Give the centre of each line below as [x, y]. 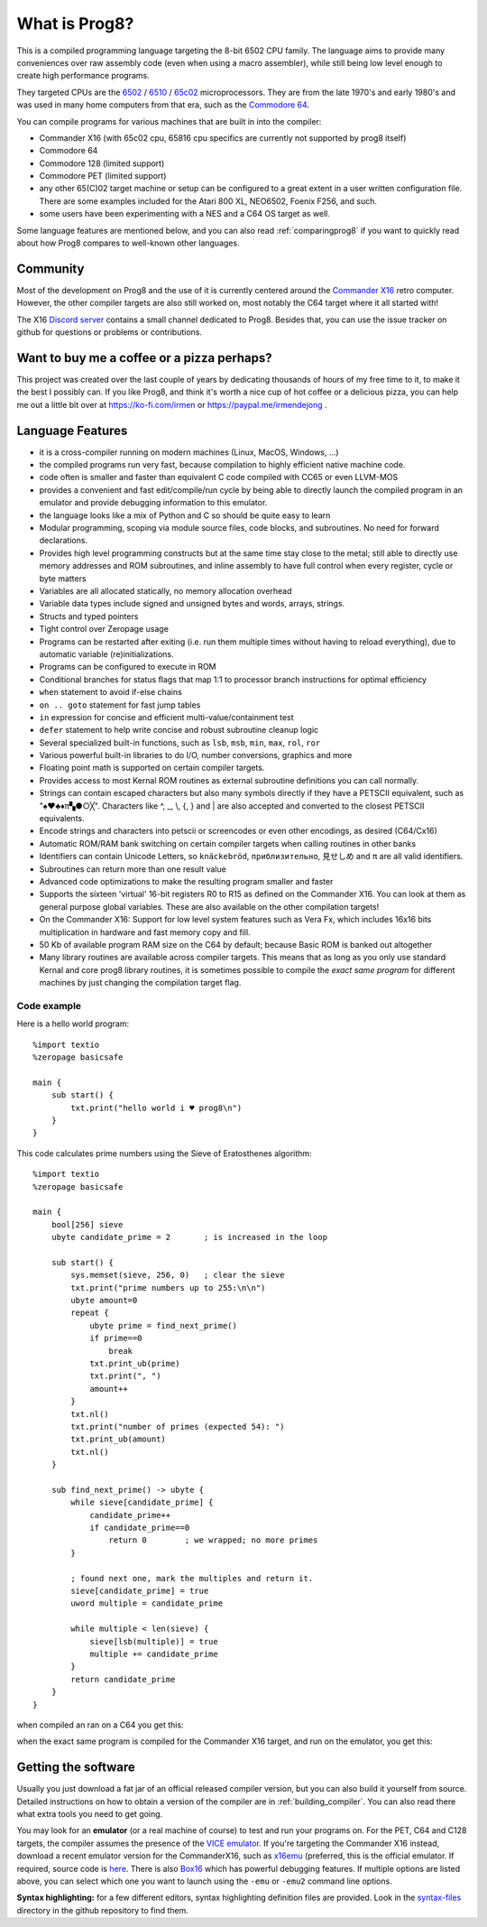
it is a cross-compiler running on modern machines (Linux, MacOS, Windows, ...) [189, 452]
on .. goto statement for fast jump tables [120, 705]
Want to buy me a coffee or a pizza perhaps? [144, 358]
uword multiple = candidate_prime [147, 1603]
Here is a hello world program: [73, 1024]
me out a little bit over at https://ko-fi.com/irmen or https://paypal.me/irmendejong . [172, 404]
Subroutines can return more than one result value [133, 869]
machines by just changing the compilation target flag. [140, 983]
